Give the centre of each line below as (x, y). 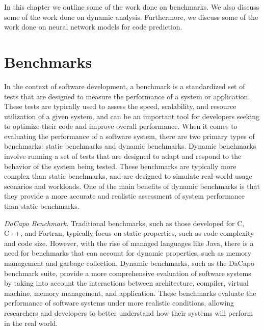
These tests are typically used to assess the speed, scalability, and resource (120, 106)
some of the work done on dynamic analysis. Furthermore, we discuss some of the (131, 17)
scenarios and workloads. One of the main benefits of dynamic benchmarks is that (132, 186)
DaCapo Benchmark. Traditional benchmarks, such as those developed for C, (124, 223)
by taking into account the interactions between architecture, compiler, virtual (126, 283)
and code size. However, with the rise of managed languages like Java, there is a (129, 243)
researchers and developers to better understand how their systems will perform (129, 312)
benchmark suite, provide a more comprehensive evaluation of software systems (128, 273)
